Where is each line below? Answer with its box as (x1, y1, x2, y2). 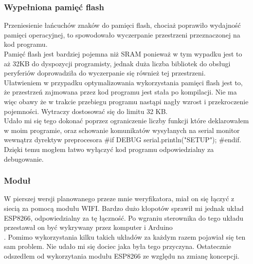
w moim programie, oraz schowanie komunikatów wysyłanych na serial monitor (4, 125, 240, 135)
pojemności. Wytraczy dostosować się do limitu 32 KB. (4, 106, 168, 116)
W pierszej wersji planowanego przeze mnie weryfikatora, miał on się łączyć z (4, 193, 235, 204)
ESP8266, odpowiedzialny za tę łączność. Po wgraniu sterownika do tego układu (4, 212, 244, 223)
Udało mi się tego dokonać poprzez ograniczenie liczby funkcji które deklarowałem (4, 115, 249, 126)
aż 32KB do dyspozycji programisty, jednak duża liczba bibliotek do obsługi (4, 58, 231, 68)
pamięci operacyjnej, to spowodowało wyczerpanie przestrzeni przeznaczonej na (4, 29, 240, 39)
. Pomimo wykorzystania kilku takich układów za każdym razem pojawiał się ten (4, 231, 246, 242)
